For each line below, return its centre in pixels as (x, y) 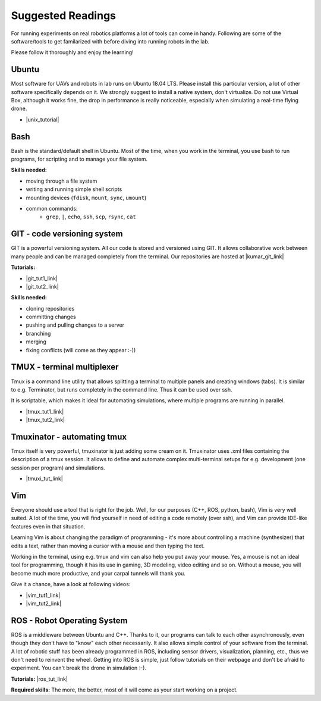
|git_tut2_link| (42, 286)
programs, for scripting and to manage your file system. (79, 159)
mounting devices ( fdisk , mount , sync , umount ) (86, 198)
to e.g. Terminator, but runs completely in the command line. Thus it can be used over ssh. (122, 389)
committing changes (51, 317)
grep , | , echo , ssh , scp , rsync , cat (91, 217)
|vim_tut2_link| (44, 603)
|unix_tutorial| (43, 120)
